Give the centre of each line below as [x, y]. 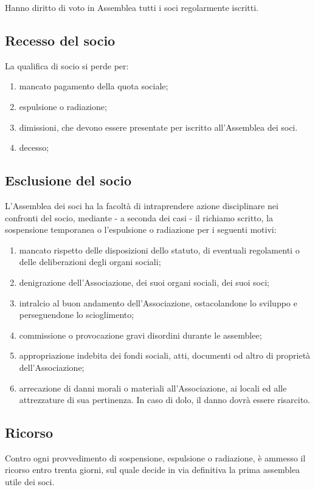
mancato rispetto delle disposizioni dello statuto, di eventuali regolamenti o [159, 250]
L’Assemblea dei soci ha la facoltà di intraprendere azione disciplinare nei [142, 205]
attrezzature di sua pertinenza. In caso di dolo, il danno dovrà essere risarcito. [165, 400]
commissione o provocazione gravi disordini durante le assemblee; [140, 335]
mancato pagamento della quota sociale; [94, 86]
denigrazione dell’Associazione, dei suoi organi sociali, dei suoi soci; [144, 282]
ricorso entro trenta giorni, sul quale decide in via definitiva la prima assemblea [153, 470]
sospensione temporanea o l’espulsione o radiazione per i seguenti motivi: [141, 229]
